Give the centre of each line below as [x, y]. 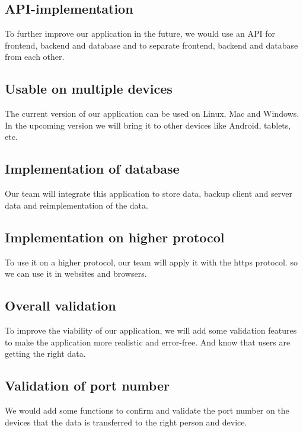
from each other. [35, 57]
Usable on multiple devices [89, 89]
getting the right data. [45, 353]
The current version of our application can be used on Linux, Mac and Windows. [152, 113]
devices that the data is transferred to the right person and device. [126, 422]
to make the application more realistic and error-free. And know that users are [148, 342]
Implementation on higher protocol [115, 237]
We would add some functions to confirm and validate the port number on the [147, 410]
